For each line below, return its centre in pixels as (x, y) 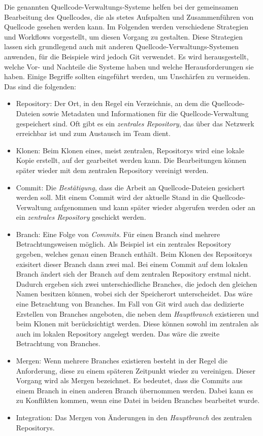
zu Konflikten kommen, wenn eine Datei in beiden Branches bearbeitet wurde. (138, 400)
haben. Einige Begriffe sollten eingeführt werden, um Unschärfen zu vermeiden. (127, 76)
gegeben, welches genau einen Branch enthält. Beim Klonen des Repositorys (134, 254)
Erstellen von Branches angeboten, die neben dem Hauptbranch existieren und (137, 313)
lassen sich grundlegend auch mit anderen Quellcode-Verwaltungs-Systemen (122, 46)
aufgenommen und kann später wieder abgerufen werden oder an (155, 207)
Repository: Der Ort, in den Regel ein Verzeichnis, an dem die (113, 103)
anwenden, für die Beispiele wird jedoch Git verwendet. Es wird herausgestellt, (126, 56)
